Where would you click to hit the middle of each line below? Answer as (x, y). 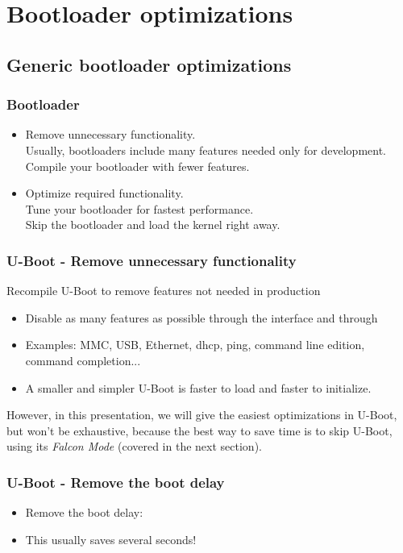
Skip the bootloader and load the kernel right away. (153, 225)
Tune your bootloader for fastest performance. (139, 208)
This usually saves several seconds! (111, 539)
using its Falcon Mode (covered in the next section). (134, 446)
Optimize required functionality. (104, 193)
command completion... (83, 360)
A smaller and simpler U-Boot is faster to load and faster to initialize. (198, 387)
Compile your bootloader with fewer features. (137, 166)
